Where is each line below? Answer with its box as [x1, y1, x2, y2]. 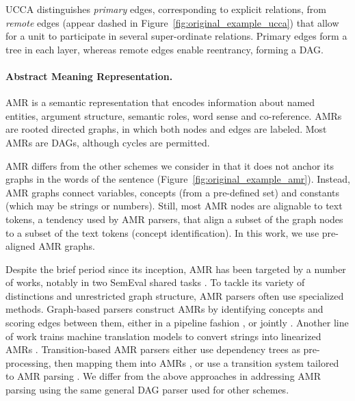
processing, [5, 355, 51, 370]
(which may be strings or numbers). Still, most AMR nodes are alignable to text [5, 198, 343, 213]
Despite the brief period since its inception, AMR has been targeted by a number [5, 261, 346, 276]
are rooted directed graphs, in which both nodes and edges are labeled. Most [5, 122, 327, 136]
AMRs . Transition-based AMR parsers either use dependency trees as [5, 342, 300, 357]
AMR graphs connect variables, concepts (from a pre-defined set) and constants [5, 185, 340, 199]
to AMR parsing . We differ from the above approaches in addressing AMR [5, 369, 321, 383]
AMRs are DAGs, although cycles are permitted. [5, 135, 210, 149]
